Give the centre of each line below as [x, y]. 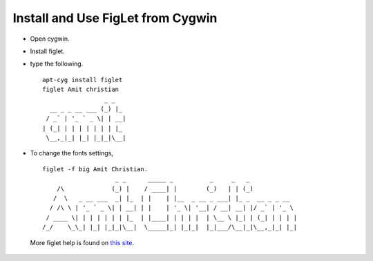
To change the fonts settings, [71, 153]
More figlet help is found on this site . [82, 242]
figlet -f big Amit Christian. [95, 169]
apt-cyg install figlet [83, 80]
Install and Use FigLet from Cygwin [115, 18]
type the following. [57, 64]
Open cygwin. [50, 39]
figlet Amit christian [81, 89]
